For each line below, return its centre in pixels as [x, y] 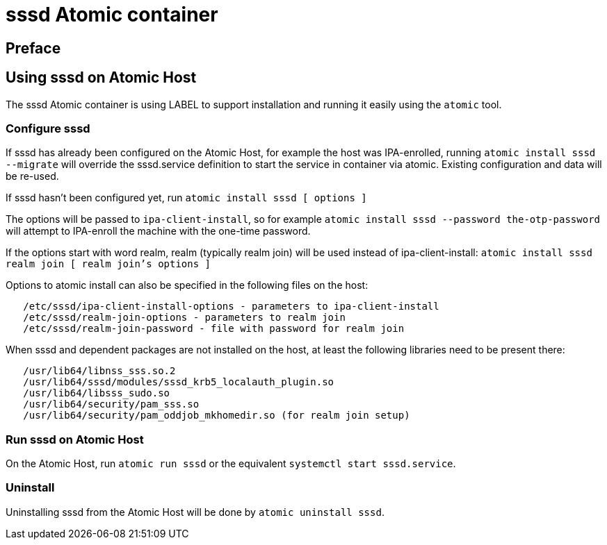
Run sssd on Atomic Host [75, 439]
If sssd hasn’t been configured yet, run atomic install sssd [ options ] [186, 198]
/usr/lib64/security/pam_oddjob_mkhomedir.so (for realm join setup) [217, 416]
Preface [33, 48]
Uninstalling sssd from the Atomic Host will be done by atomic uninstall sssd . [195, 512]
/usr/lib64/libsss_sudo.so [97, 393]
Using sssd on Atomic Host [101, 78]
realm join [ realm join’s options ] [108, 264]
